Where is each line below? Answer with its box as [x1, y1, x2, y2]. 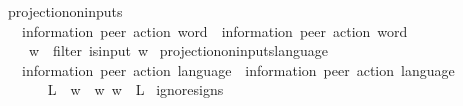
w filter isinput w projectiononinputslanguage [28, 40, 328, 61]
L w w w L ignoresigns [47, 79, 224, 100]
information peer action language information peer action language [21, 59, 455, 80]
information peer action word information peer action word [21, 20, 408, 41]
